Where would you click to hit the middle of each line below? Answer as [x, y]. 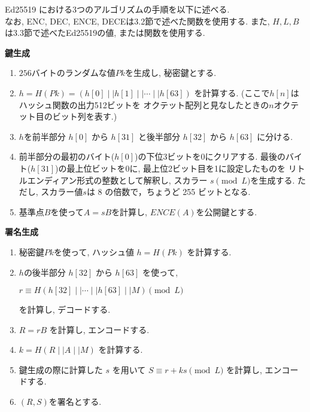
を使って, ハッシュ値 [94, 251]
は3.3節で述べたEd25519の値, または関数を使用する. [105, 33]
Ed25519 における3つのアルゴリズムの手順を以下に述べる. [117, 9]
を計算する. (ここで [232, 92]
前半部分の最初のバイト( [67, 156]
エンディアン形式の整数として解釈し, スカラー [117, 180]
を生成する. [273, 180]
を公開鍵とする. [227, 211]
